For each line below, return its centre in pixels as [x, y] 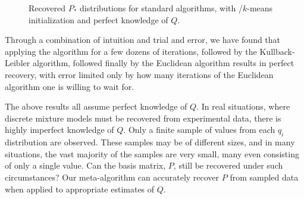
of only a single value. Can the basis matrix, [85, 165]
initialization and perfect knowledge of [98, 19]
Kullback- [277, 51]
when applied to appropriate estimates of [80, 189]
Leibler [18, 63]
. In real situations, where [243, 106]
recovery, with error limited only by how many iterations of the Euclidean [139, 74]
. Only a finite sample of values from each [199, 130]
